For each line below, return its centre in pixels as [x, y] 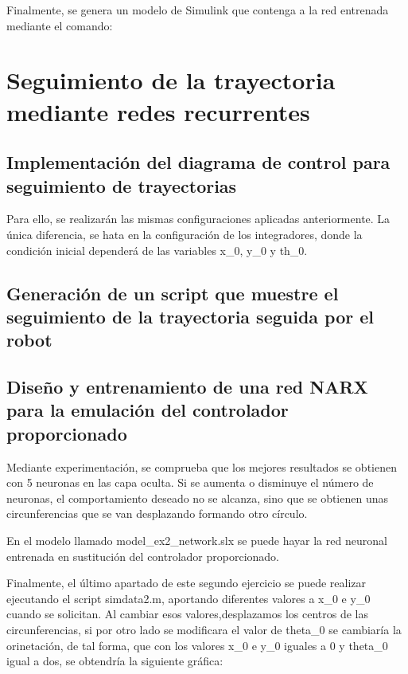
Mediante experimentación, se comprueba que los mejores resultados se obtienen [202, 466]
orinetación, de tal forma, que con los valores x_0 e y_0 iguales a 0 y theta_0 [197, 645]
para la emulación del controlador [148, 410]
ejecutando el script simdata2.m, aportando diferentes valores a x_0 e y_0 [188, 598]
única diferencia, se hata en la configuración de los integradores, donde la [185, 234]
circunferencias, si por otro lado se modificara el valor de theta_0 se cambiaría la [204, 630]
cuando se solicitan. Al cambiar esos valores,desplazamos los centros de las [188, 614]
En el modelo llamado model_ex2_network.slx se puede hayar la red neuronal [197, 541]
